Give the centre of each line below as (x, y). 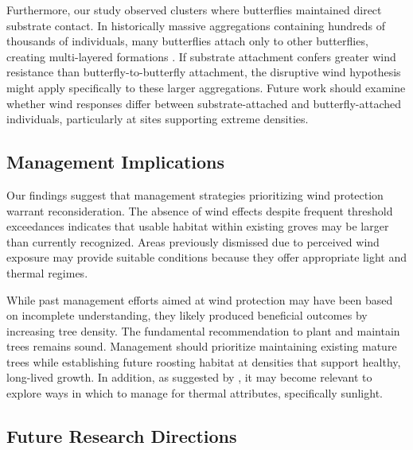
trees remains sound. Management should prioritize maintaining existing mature (202, 346)
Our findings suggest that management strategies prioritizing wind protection (195, 194)
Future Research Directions (122, 436)
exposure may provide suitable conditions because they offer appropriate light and (206, 257)
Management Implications (116, 162)
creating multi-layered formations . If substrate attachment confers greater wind (201, 56)
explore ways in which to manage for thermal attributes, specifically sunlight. (195, 393)
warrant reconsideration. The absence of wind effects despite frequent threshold (200, 210)
